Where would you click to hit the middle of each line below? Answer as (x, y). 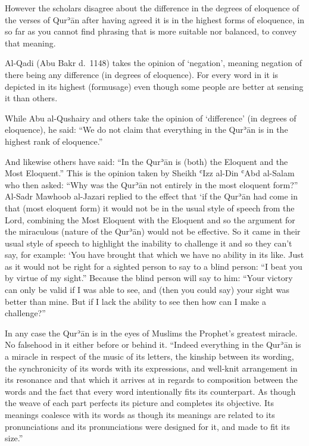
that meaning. (30, 43)
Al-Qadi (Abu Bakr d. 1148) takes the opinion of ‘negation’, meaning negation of (153, 63)
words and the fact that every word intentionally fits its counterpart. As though (150, 391)
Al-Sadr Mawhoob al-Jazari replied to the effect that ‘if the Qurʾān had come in (152, 196)
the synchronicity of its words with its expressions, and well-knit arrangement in (151, 368)
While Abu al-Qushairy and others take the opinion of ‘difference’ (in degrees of (151, 118)
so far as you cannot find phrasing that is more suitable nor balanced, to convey (151, 31)
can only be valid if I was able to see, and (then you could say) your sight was (147, 290)
